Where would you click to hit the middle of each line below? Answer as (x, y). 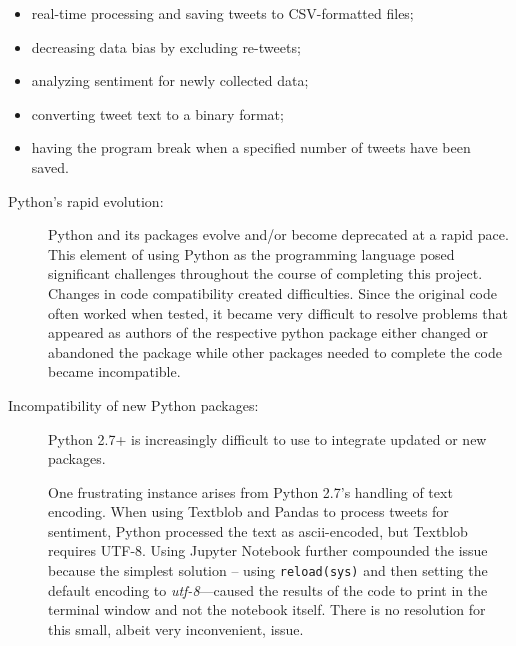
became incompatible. (114, 371)
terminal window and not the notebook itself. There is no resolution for (267, 609)
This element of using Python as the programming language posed (251, 253)
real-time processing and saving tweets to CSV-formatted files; (222, 13)
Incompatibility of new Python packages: (133, 404)
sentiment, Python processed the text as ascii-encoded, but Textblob (258, 530)
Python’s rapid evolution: (86, 200)
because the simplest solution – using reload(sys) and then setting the (268, 570)
